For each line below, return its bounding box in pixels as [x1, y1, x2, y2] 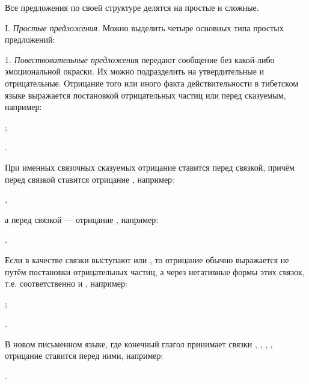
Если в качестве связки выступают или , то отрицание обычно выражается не [5, 253, 289, 266]
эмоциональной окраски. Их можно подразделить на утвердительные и [5, 65, 265, 78]
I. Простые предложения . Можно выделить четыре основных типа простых [5, 21, 284, 34]
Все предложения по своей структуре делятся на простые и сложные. [5, 1, 259, 13]
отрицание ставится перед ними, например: [5, 349, 164, 362]
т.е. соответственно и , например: [5, 277, 127, 290]
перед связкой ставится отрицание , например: [5, 172, 174, 185]
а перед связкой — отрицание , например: [5, 213, 159, 225]
